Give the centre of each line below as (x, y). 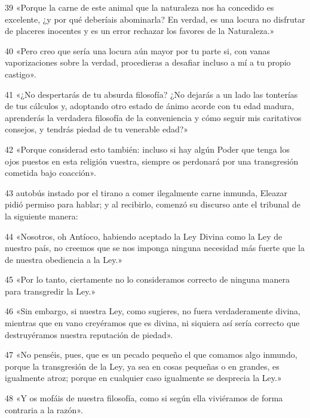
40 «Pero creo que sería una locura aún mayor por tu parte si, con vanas (138, 50)
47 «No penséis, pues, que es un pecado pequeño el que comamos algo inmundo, (151, 354)
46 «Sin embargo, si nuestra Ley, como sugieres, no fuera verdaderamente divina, (153, 311)
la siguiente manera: (42, 216)
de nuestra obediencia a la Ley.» (64, 259)
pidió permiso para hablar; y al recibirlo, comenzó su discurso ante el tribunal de (153, 204)
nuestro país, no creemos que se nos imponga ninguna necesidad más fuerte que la (155, 248)
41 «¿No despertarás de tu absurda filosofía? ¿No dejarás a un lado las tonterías (151, 94)
